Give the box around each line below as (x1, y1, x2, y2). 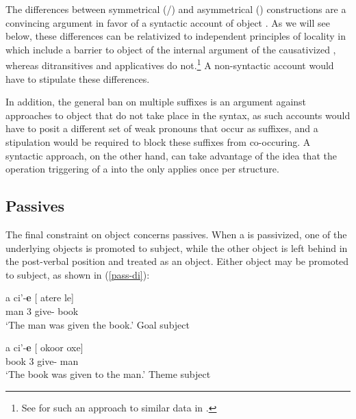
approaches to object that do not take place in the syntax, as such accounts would (5, 107, 351, 122)
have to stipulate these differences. (5, 71, 150, 86)
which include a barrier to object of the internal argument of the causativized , (5, 42, 336, 56)
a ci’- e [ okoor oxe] (5, 340, 84, 355)
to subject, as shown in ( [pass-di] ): (5, 267, 150, 281)
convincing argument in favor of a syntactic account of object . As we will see (5, 15, 330, 29)
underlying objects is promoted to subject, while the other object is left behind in (5, 240, 348, 255)
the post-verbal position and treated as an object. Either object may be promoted (5, 254, 349, 268)
